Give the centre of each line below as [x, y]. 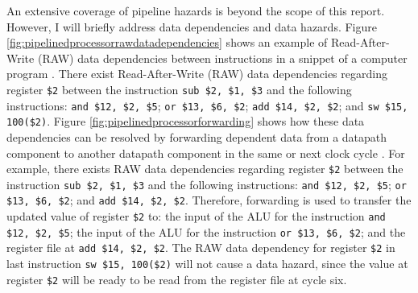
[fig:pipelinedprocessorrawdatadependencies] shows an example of [167, 42]
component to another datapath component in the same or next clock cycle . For [206, 153]
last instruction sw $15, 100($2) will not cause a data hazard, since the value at [207, 264]
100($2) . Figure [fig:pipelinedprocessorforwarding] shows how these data [186, 121]
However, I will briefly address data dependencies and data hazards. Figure [192, 26]
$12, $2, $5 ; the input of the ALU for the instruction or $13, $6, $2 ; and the [206, 231]
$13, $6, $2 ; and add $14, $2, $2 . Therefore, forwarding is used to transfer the [209, 200]
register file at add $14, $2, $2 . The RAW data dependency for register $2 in [201, 248]
